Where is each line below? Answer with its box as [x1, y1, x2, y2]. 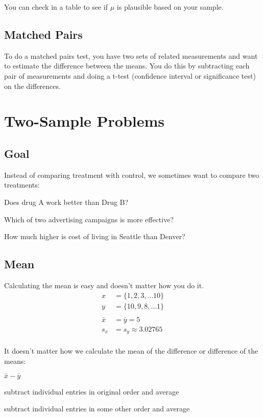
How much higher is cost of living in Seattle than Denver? [4, 231, 185, 242]
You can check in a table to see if [4, 2, 108, 12]
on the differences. [4, 80, 61, 91]
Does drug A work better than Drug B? [4, 196, 129, 207]
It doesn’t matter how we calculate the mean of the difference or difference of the [4, 345, 258, 356]
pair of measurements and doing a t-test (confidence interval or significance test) [4, 70, 256, 81]
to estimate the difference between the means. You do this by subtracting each [4, 60, 250, 71]
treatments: [4, 179, 40, 190]
